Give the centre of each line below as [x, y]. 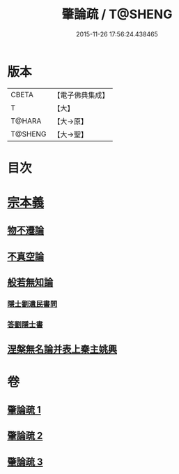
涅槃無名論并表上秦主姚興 [62, 349]
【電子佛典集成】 [81, 95]
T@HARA [26, 121]
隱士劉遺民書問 [32, 304]
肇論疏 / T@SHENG [117, 14]
